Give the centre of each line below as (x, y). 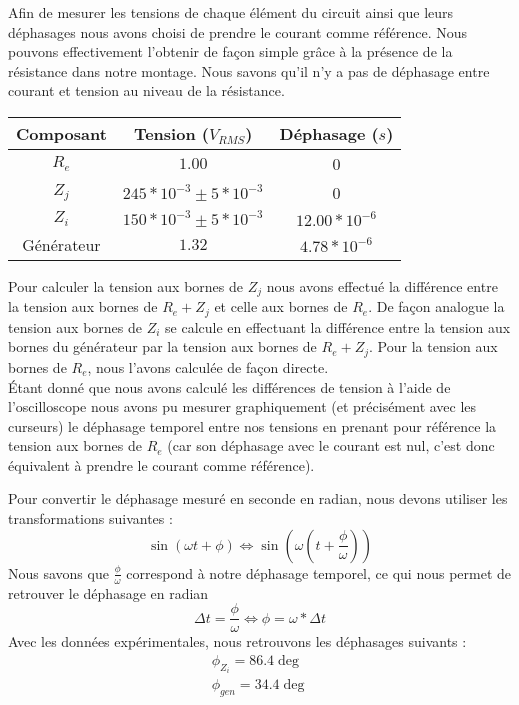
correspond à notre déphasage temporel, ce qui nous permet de (318, 572)
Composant (61, 133)
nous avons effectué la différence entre (382, 285)
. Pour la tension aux (433, 346)
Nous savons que (58, 572)
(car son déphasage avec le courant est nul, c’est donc (331, 445)
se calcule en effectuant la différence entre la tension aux (338, 326)
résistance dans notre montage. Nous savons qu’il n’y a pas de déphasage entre (249, 70)
